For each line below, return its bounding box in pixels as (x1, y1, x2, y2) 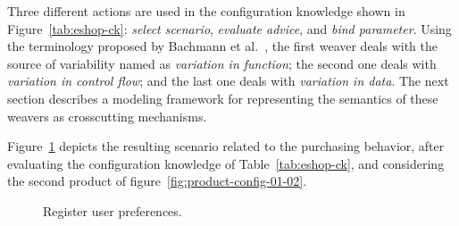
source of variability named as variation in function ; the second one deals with (7, 54, 437, 72)
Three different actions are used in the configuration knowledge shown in (7, 2, 405, 20)
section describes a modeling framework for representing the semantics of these (7, 88, 438, 107)
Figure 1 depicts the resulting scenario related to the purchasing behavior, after (7, 137, 445, 155)
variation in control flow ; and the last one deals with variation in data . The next (7, 71, 449, 90)
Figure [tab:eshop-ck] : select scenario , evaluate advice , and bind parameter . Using (7, 19, 452, 38)
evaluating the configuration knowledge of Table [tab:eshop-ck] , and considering (7, 154, 445, 172)
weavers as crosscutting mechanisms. (7, 106, 207, 125)
